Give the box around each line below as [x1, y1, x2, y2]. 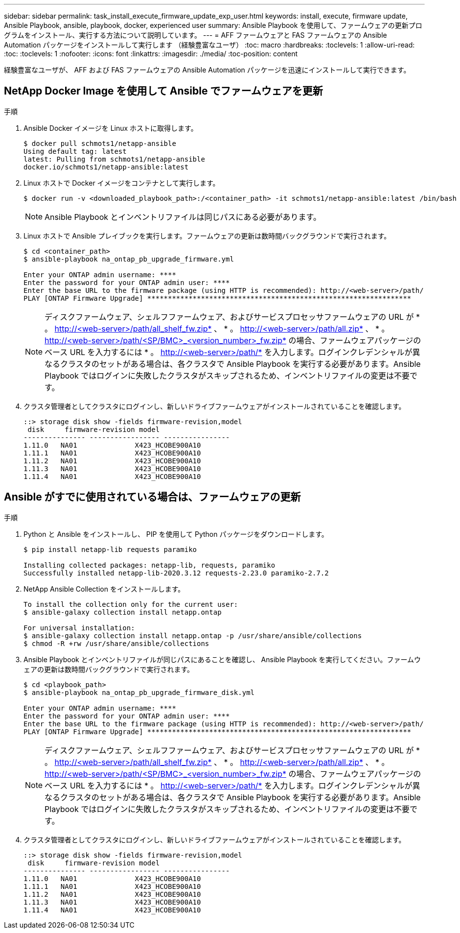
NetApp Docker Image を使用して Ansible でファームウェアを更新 [4, 85, 323, 97]
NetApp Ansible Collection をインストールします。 [23, 584, 185, 593]
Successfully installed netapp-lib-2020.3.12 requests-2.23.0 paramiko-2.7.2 [23, 569, 329, 577]
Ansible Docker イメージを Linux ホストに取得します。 [23, 123, 198, 132]
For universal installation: [23, 623, 135, 632]
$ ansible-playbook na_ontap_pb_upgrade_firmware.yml [23, 255, 234, 263]
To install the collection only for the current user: [23, 600, 238, 608]
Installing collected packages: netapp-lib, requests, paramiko [23, 561, 276, 569]
